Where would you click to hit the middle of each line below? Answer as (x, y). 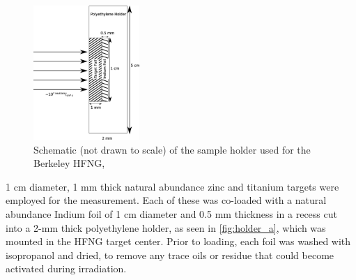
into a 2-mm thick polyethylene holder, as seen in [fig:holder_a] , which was (166, 227)
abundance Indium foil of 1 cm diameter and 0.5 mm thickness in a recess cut (171, 213)
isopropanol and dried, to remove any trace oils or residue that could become (170, 255)
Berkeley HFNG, (69, 163)
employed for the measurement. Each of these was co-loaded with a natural (166, 200)
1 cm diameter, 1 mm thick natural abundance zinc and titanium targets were (172, 186)
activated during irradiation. (66, 268)
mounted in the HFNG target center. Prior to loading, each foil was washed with (178, 241)
